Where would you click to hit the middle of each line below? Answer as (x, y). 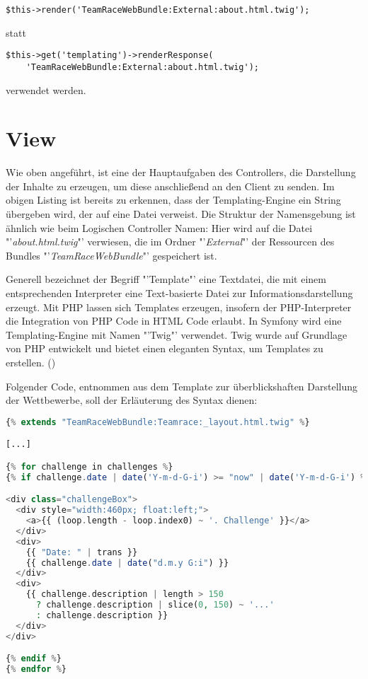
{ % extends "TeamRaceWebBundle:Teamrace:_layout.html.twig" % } (158, 422)
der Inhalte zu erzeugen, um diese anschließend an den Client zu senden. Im (170, 186)
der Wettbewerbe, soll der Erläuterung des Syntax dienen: (132, 400)
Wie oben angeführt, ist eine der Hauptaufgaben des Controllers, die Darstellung (181, 172)
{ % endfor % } (36, 669)
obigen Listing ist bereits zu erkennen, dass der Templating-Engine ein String (173, 200)
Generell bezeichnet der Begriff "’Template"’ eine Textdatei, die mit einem (166, 279)
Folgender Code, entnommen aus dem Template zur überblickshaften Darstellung (182, 386)
